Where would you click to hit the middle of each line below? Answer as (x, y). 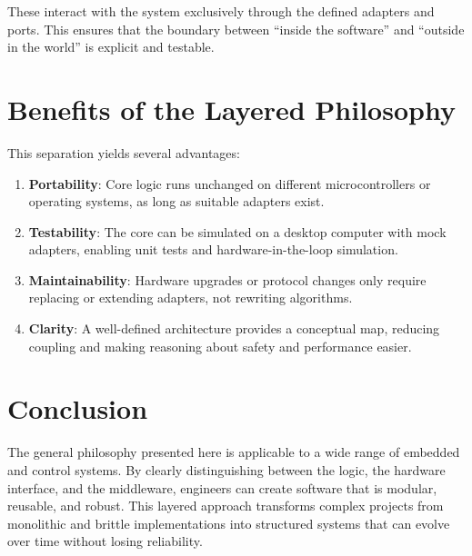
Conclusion (78, 408)
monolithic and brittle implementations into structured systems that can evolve (229, 523)
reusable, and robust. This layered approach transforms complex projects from (226, 506)
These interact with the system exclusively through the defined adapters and (221, 11)
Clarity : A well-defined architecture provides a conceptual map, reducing (234, 328)
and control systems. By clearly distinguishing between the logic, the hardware (226, 469)
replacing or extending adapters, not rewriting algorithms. (191, 298)
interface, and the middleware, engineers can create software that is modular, (222, 487)
